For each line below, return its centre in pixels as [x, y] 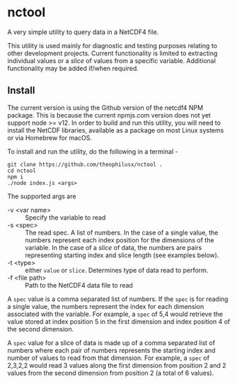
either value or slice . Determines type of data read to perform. [117, 270]
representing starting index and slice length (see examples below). [122, 255]
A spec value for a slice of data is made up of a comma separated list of [111, 343]
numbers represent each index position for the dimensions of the [120, 240]
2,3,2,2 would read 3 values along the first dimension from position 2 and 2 [117, 365]
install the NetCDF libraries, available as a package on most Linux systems [116, 130]
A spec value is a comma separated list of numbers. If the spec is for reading [118, 299]
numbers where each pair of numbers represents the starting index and [111, 350]
